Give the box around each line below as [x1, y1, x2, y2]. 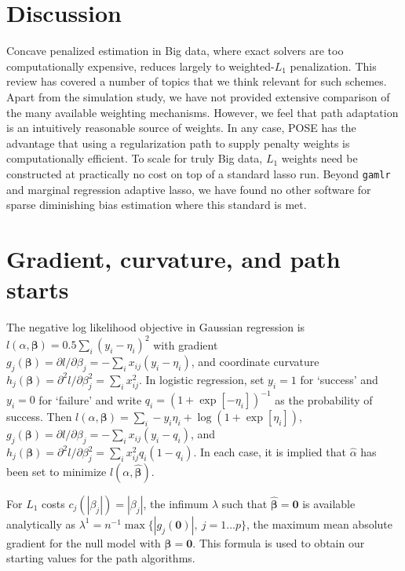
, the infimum [143, 495, 209, 511]
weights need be [281, 150, 358, 167]
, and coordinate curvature [191, 353, 319, 370]
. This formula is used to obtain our [192, 534, 365, 551]
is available [302, 495, 356, 511]
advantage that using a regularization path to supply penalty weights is [6, 134, 350, 151]
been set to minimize [6, 463, 107, 479]
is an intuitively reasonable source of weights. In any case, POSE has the [6, 119, 356, 136]
